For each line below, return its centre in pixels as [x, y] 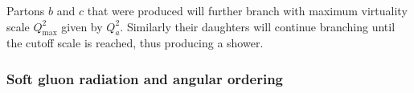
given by [82, 26]
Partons [26, 10]
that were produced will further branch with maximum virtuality [247, 10]
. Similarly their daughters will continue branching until [258, 26]
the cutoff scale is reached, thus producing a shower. [135, 43]
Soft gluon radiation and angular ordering [145, 78]
